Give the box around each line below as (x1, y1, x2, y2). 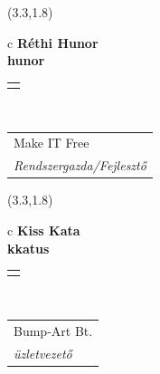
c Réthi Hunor (7, 33, 99, 52)
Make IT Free (14, 133, 89, 152)
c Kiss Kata (7, 220, 80, 239)
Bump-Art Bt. (14, 321, 93, 340)
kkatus (7, 238, 50, 257)
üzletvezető (14, 343, 72, 362)
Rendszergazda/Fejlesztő (14, 156, 146, 175)
